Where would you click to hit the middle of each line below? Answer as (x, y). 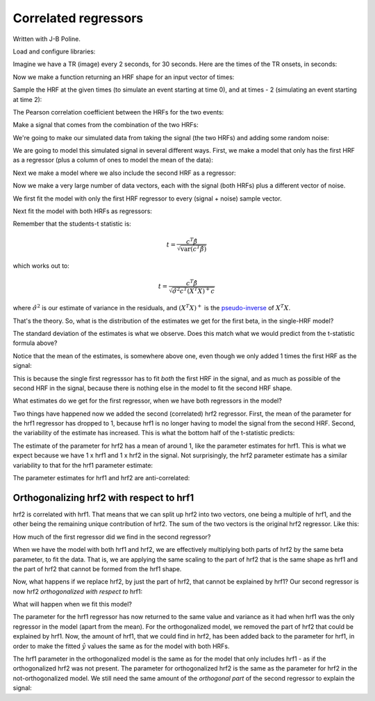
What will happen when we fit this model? (72, 605)
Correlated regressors (78, 18)
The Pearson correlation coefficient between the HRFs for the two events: (118, 112)
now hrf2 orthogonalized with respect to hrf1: (77, 591)
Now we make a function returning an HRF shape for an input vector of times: (124, 77)
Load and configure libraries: (54, 51)
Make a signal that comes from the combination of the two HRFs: (106, 125)
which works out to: (41, 266)
